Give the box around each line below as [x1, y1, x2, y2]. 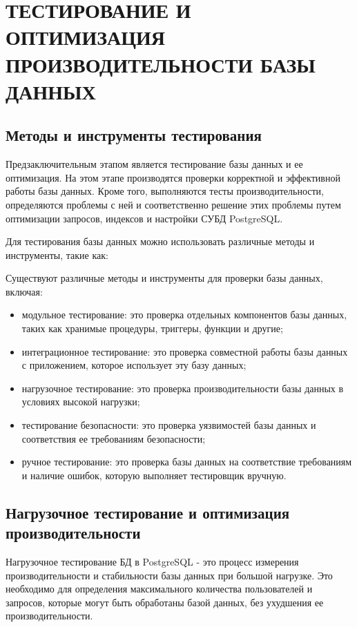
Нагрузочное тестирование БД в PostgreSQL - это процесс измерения [6, 554, 299, 569]
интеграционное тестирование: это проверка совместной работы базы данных [21, 344, 348, 358]
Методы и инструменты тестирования [6, 124, 262, 146]
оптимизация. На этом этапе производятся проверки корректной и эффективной [6, 170, 340, 184]
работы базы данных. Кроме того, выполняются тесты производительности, [6, 184, 324, 198]
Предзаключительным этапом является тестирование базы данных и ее [6, 157, 303, 171]
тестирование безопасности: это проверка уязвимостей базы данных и [21, 418, 316, 432]
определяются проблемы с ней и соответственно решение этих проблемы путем [6, 197, 341, 211]
